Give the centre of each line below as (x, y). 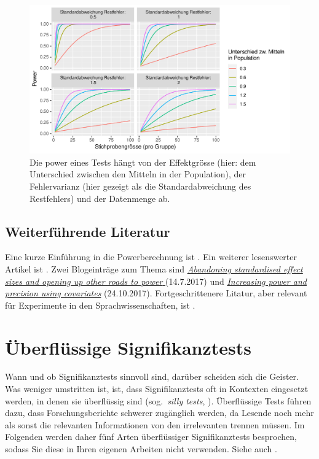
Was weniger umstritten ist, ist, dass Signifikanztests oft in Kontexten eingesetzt (157, 389)
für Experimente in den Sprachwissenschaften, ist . (100, 305)
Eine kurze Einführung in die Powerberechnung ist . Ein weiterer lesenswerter (151, 257)
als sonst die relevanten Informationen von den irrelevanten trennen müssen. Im (155, 424)
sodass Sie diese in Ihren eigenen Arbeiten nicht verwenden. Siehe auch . (141, 449)
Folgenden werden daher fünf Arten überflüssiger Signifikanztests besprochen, (151, 437)
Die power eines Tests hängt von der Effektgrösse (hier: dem (143, 162)
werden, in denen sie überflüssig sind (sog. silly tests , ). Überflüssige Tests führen (158, 400)
